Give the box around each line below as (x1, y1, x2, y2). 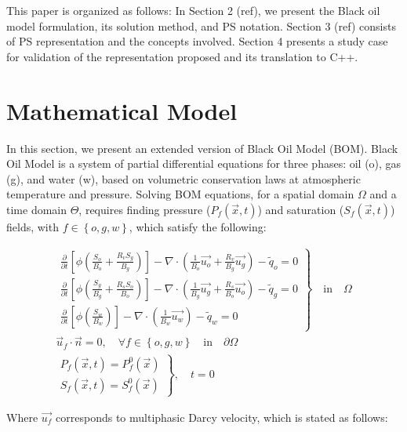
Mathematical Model (6, 94, 238, 126)
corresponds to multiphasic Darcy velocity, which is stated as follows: (56, 408, 388, 425)
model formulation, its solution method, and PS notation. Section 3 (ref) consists (6, 17, 396, 34)
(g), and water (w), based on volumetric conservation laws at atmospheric (6, 170, 361, 187)
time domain (6, 201, 67, 217)
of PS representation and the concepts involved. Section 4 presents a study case (6, 33, 388, 49)
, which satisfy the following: (129, 218, 267, 234)
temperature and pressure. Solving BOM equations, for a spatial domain (6, 186, 354, 202)
